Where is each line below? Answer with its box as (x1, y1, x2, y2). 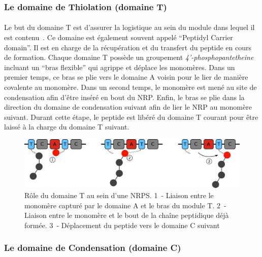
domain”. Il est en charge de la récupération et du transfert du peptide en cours (4, 42, 251, 52)
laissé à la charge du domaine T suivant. (4, 121, 129, 132)
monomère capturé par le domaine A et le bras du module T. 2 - (24, 200, 226, 210)
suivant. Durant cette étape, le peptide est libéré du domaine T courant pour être (4, 111, 258, 122)
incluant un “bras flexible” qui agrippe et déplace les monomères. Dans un (4, 61, 235, 72)
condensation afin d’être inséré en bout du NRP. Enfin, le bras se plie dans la (4, 91, 245, 102)
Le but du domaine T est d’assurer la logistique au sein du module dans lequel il (4, 22, 255, 33)
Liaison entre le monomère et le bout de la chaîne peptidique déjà (24, 210, 229, 220)
